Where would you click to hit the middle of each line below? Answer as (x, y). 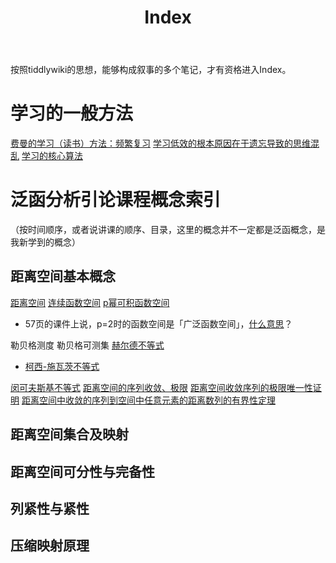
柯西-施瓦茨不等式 (62, 366)
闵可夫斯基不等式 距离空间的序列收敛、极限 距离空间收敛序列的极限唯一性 (161, 387)
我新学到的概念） (45, 242)
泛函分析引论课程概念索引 (116, 200)
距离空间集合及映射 (69, 434)
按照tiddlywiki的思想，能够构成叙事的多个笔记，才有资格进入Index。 (151, 70)
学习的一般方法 (72, 113)
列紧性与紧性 (50, 509)
